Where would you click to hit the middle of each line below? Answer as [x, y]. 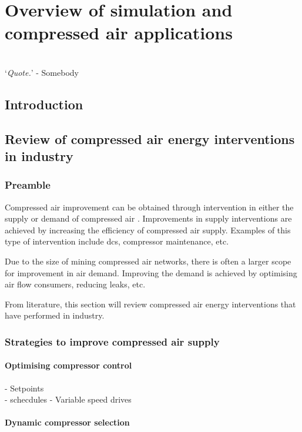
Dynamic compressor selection [67, 422]
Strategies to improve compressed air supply [112, 341]
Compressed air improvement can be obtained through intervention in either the [149, 207]
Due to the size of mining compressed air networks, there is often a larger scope [148, 261]
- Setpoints [24, 388]
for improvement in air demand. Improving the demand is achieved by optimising [151, 272]
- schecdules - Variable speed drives [68, 399]
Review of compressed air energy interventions [150, 138]
